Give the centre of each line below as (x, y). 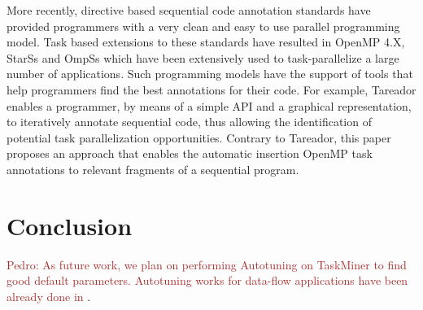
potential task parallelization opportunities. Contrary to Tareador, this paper (199, 137)
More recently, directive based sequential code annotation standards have (189, 10)
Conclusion (70, 225)
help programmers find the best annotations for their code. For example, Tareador (211, 89)
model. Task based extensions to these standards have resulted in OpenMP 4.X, (206, 42)
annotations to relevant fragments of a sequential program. (153, 169)
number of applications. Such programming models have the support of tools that (210, 74)
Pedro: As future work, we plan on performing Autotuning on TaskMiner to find (207, 264)
